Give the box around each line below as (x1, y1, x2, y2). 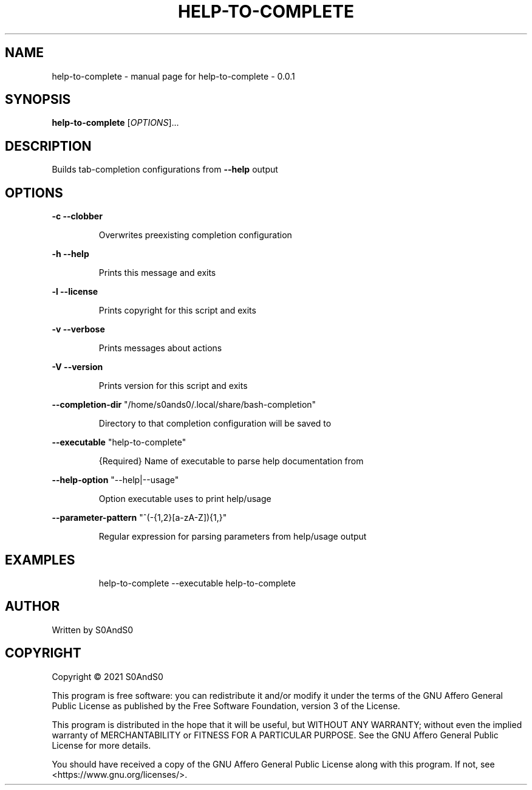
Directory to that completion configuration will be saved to (98, 418, 332, 429)
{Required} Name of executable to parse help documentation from (98, 456, 364, 467)
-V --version (52, 362, 103, 373)
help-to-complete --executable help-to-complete (98, 577, 296, 588)
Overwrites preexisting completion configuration (98, 230, 292, 241)
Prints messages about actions (98, 343, 222, 354)
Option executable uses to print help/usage (98, 493, 271, 504)
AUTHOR (5, 599, 60, 614)
